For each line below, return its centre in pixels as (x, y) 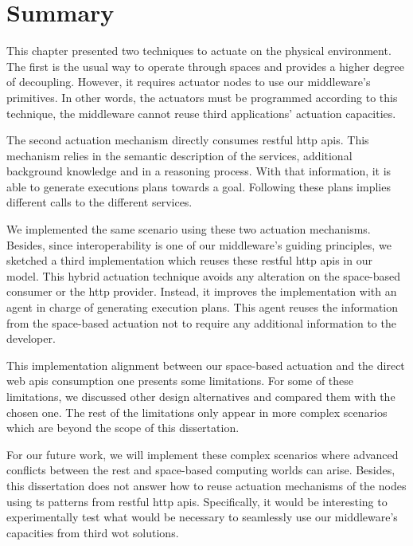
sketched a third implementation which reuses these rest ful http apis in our (189, 260)
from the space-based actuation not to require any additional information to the (201, 322)
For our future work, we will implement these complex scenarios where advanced (203, 454)
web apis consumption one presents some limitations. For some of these (180, 381)
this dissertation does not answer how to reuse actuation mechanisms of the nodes (206, 485)
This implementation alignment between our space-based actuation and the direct (206, 365)
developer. (31, 338)
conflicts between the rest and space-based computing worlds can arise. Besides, (201, 470)
